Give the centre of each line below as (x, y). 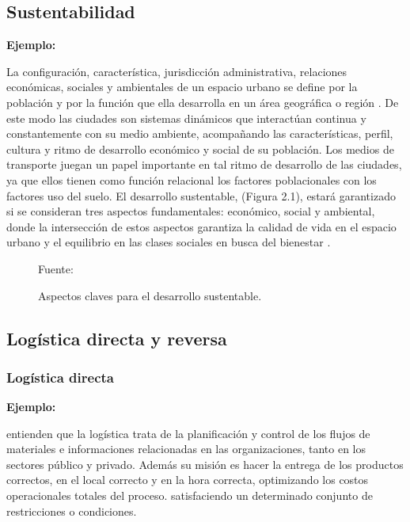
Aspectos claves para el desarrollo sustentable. (150, 295)
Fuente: (56, 268)
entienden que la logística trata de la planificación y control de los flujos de (188, 433)
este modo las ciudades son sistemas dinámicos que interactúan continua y (186, 118)
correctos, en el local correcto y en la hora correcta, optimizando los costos (188, 480)
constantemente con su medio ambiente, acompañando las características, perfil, (200, 133)
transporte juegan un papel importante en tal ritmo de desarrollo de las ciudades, (204, 164)
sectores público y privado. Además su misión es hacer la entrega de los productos (205, 464)
